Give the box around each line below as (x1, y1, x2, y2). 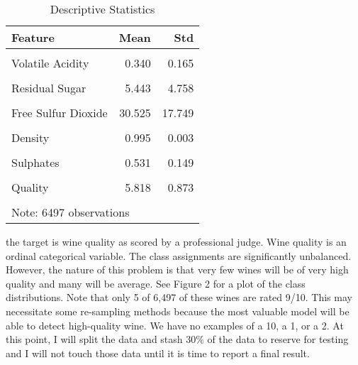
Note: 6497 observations (11, 204, 130, 220)
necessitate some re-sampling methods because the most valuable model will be (6, 303, 349, 318)
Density (11, 129, 50, 146)
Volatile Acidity (11, 55, 89, 71)
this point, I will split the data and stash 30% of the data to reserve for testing (6, 332, 349, 347)
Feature (11, 29, 55, 45)
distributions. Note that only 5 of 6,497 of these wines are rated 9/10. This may (6, 290, 352, 305)
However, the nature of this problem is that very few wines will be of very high (6, 262, 349, 277)
